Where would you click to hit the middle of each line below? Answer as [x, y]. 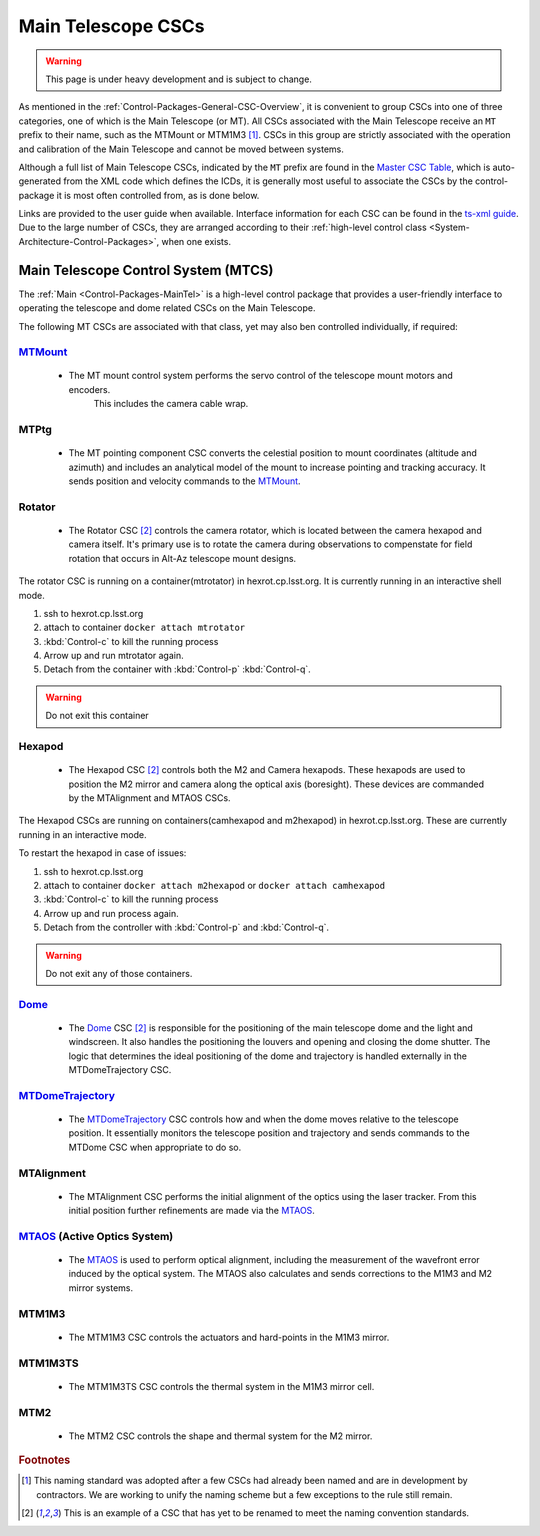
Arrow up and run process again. [111, 913]
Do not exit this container [97, 716]
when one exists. [196, 241]
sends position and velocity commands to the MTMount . [184, 481]
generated [40, 181]
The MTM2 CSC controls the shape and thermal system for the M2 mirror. [220, 1436]
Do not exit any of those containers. [119, 973]
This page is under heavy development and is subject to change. [178, 79]
